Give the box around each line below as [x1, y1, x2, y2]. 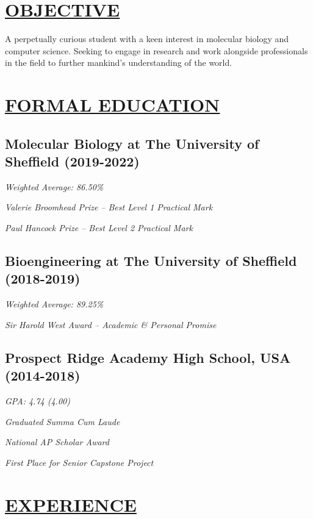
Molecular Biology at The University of [5, 134, 259, 152]
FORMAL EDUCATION [5, 92, 220, 117]
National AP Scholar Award [5, 435, 109, 448]
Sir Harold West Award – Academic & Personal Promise [5, 318, 217, 331]
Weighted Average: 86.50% [5, 180, 104, 193]
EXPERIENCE [5, 492, 137, 517]
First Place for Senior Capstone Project [5, 456, 154, 468]
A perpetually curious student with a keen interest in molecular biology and [5, 32, 289, 45]
